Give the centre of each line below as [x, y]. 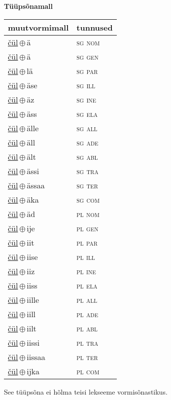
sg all [87, 128]
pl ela [87, 285]
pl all [87, 299]
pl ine [86, 271]
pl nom [88, 214]
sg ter [87, 185]
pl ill [86, 256]
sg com [88, 199]
